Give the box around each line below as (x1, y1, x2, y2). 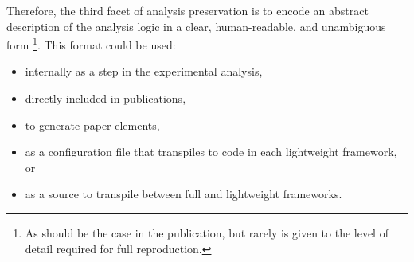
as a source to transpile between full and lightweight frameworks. (25, 186, 342, 202)
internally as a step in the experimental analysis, (25, 63, 263, 80)
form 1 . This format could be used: (6, 34, 176, 53)
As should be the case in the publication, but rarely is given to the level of (25, 225, 389, 240)
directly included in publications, (25, 90, 186, 107)
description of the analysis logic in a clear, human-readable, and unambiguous (6, 18, 386, 34)
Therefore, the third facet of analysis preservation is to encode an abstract (6, 2, 369, 18)
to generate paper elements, (25, 116, 160, 133)
